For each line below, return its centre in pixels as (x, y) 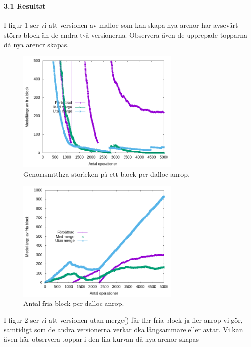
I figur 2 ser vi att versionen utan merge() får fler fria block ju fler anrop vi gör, (123, 320)
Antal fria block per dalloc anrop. (74, 303)
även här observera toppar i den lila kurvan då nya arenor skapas (102, 339)
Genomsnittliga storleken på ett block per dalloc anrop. (106, 174)
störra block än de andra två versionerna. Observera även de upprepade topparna (126, 34)
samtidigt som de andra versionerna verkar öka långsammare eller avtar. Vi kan (124, 329)
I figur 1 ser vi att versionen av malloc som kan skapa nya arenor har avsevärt (121, 25)
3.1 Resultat (25, 6)
